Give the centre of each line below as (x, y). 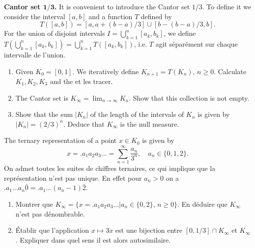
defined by (156, 16)
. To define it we (227, 6)
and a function (111, 16)
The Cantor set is (42, 97)
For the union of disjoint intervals (55, 33)
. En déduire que (202, 204)
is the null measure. (150, 124)
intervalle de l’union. (35, 54)
